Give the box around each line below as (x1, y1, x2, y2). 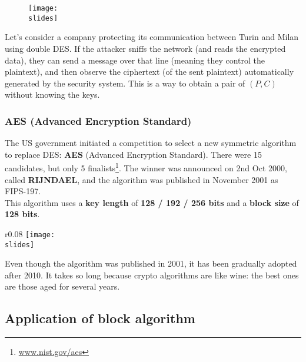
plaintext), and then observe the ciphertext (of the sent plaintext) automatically (5, 65, 294, 78)
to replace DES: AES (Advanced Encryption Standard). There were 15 (5, 148, 262, 160)
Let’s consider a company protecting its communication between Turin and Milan (5, 31, 299, 43)
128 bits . (5, 208, 40, 220)
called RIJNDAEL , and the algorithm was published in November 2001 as (5, 173, 278, 185)
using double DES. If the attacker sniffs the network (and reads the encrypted (5, 42, 286, 54)
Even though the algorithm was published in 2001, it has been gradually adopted (5, 257, 297, 270)
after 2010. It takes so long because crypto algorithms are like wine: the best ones (5, 268, 299, 281)
